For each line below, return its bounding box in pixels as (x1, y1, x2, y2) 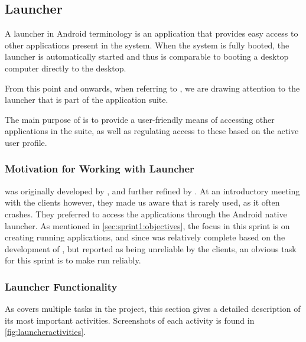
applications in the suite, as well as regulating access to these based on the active (5, 125, 299, 137)
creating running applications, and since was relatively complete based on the (5, 231, 285, 243)
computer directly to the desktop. (5, 61, 126, 74)
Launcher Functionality (5, 279, 118, 294)
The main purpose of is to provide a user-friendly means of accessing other (5, 113, 275, 125)
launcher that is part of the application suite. (5, 93, 168, 106)
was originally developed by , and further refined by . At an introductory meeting (5, 184, 300, 197)
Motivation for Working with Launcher (5, 161, 194, 176)
